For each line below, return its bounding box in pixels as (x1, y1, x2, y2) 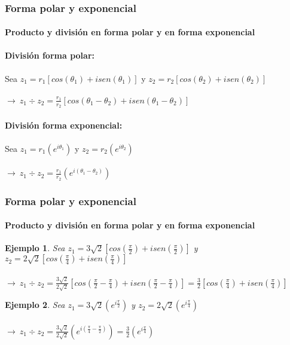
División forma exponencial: (5, 118, 123, 131)
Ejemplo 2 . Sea (5, 298, 65, 311)
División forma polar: (5, 48, 94, 61)
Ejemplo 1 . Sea (5, 242, 65, 254)
